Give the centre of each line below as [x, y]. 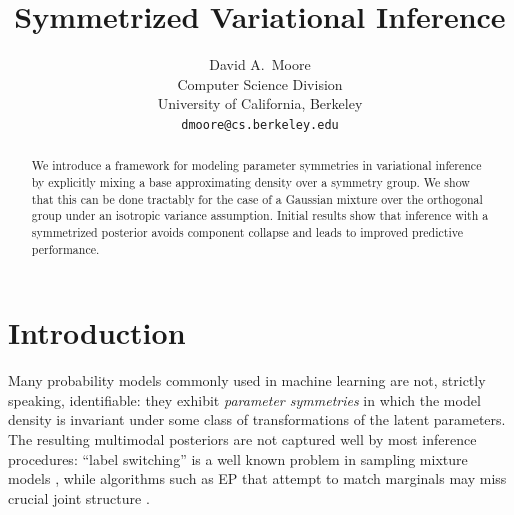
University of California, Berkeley [260, 103]
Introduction [97, 332]
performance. [65, 248]
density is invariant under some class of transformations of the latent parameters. [257, 419]
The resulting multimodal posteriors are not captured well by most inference [242, 439]
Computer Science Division [260, 83]
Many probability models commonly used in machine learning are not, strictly [247, 380]
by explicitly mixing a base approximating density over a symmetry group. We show [250, 182]
